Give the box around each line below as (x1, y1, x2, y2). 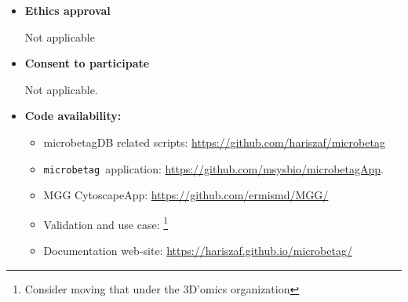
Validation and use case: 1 (43, 213, 169, 232)
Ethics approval (24, 2, 111, 18)
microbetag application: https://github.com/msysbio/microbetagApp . (43, 160, 384, 176)
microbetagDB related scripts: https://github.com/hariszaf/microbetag (43, 133, 385, 150)
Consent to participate (24, 55, 150, 71)
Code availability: (24, 107, 122, 124)
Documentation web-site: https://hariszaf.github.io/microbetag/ (43, 242, 352, 259)
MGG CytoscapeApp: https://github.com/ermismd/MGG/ (43, 187, 329, 203)
